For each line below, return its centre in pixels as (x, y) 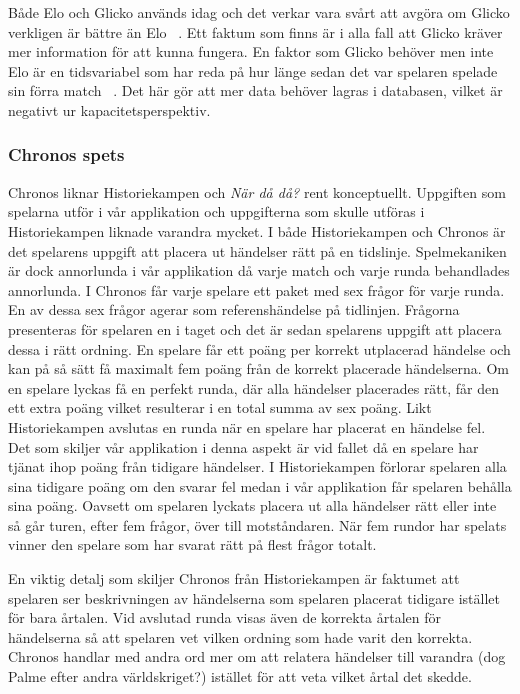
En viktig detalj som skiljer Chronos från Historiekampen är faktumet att (234, 578)
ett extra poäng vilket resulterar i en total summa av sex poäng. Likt (220, 407)
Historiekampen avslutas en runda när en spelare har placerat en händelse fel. (247, 426)
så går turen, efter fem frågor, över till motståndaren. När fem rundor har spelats (257, 524)
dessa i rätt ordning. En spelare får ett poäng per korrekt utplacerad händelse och (259, 348)
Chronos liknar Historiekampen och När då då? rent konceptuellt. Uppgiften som (257, 191)
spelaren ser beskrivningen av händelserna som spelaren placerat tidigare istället (254, 597)
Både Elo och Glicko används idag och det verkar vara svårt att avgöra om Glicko (259, 12)
